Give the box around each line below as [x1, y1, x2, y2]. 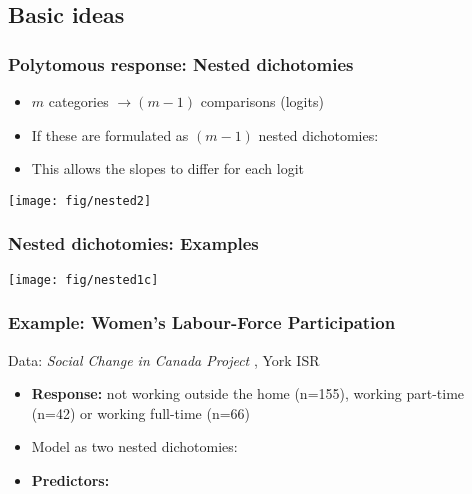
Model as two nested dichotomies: [31, 436, 238, 457]
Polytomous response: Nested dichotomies [8, 51, 354, 76]
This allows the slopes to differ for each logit [31, 158, 304, 179]
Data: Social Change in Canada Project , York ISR [8, 349, 320, 370]
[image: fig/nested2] [8, 193, 152, 208]
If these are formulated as [31, 124, 189, 145]
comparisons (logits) [200, 91, 324, 111]
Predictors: [31, 469, 110, 490]
